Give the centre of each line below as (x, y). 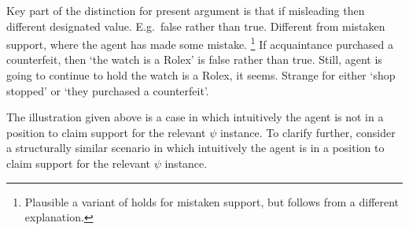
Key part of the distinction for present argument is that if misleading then (186, 10)
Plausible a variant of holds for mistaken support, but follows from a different (212, 201)
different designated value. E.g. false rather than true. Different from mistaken (196, 26)
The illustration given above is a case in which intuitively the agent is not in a (195, 117)
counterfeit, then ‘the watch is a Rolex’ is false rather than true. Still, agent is (194, 59)
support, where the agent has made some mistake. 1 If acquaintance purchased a (200, 43)
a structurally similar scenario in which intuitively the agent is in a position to (195, 148)
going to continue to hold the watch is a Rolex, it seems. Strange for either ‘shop (201, 75)
